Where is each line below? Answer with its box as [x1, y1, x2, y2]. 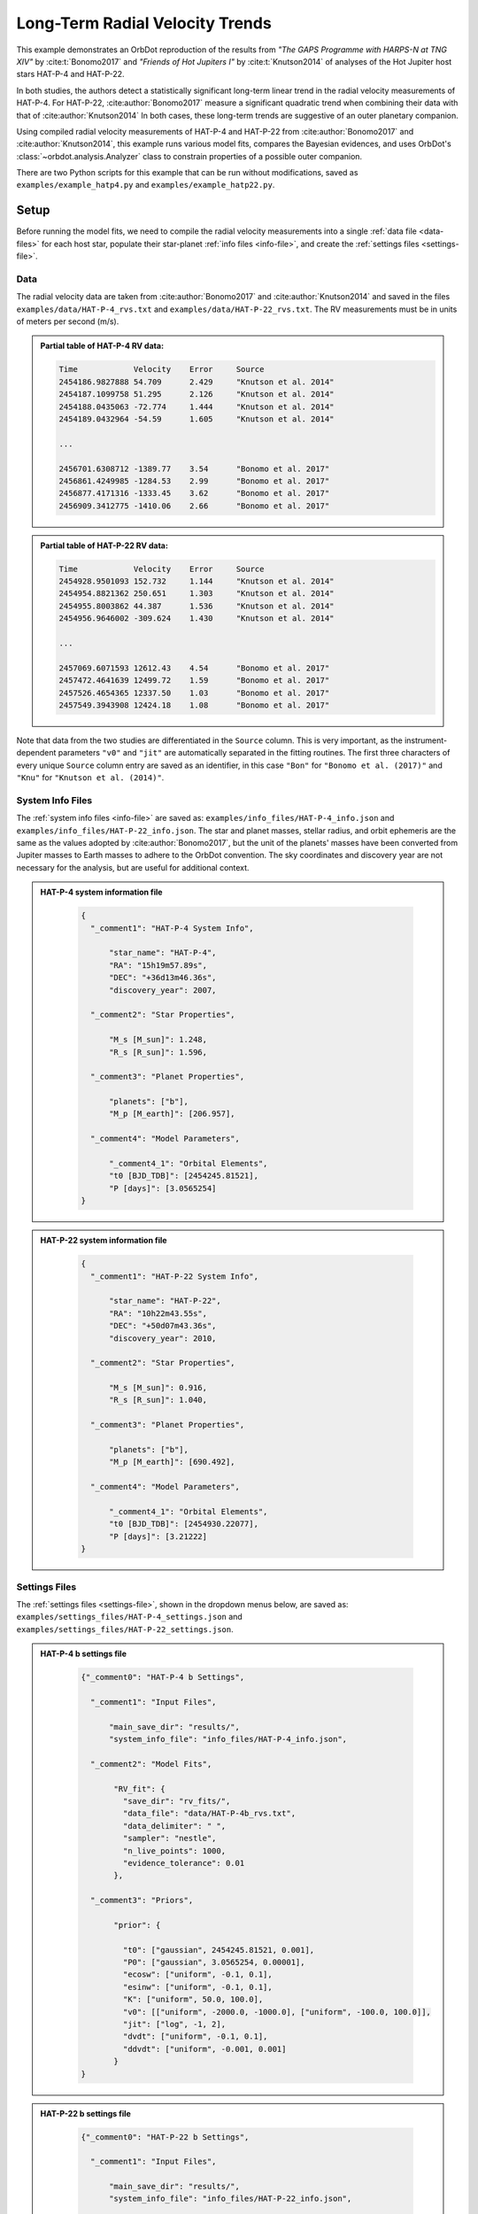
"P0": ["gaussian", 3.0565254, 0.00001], [122, 1957, 305, 1968]
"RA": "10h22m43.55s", [109, 1308, 208, 1319]
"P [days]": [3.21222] [109, 1531, 208, 1541]
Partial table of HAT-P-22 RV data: [40, 540, 168, 551]
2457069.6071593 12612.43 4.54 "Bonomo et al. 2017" [58, 662, 330, 673]
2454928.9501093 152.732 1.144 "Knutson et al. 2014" [58, 577, 335, 586]
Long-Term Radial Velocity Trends [16, 13, 272, 33]
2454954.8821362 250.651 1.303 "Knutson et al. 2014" [58, 589, 335, 599]
